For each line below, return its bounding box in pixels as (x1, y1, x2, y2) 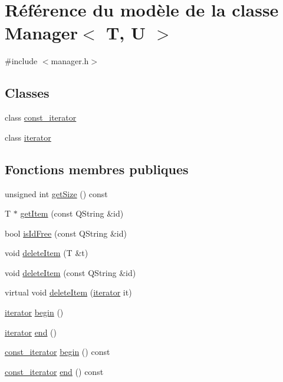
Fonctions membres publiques (5, 160, 189, 178)
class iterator (5, 131, 51, 143)
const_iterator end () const (5, 365, 104, 377)
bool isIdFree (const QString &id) (5, 227, 127, 239)
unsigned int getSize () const (5, 187, 108, 200)
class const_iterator (5, 111, 77, 124)
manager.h (51, 55, 89, 67)
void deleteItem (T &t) (5, 247, 88, 259)
